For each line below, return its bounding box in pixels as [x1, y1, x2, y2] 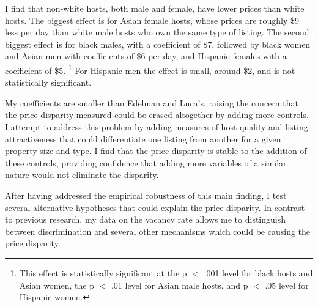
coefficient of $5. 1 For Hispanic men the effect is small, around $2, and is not [5, 62, 295, 76]
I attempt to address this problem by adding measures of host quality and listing [5, 120, 308, 133]
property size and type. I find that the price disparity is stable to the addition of [5, 144, 307, 157]
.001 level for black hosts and [204, 266, 313, 279]
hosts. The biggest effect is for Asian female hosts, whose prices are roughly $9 [5, 13, 300, 26]
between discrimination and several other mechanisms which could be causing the [5, 224, 311, 237]
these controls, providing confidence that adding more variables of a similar [5, 156, 287, 169]
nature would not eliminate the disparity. [5, 168, 159, 181]
